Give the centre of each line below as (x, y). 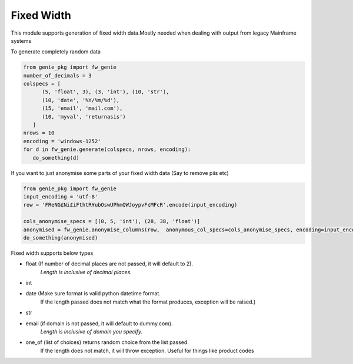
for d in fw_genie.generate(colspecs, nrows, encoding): (107, 149)
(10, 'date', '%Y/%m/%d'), (81, 100)
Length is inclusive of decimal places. (86, 272)
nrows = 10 (39, 133)
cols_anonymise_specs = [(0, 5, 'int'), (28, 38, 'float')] (112, 221)
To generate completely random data (56, 52)
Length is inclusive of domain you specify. (91, 332)
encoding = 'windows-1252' (62, 141)
